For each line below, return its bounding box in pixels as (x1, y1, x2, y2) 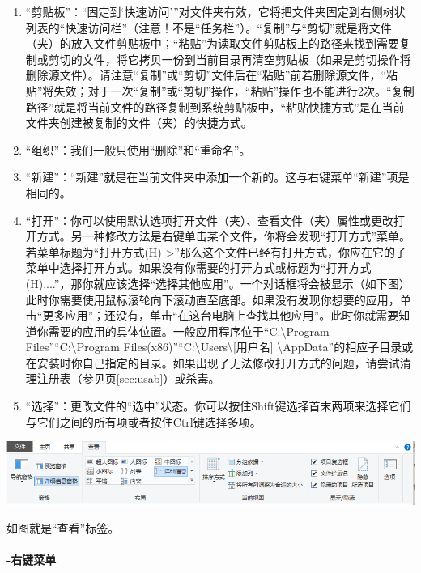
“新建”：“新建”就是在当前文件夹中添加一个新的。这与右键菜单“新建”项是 (25, 168, 410, 185)
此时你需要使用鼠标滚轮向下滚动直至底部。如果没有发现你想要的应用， (25, 291, 400, 308)
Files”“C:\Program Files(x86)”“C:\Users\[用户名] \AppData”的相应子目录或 (25, 338, 414, 355)
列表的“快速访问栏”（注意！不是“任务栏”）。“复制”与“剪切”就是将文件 (25, 19, 392, 36)
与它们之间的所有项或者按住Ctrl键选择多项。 (25, 413, 262, 430)
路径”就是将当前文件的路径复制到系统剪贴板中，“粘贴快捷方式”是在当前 (25, 98, 405, 115)
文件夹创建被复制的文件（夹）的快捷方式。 (25, 114, 253, 131)
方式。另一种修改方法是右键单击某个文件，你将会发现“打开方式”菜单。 (36, 227, 411, 244)
